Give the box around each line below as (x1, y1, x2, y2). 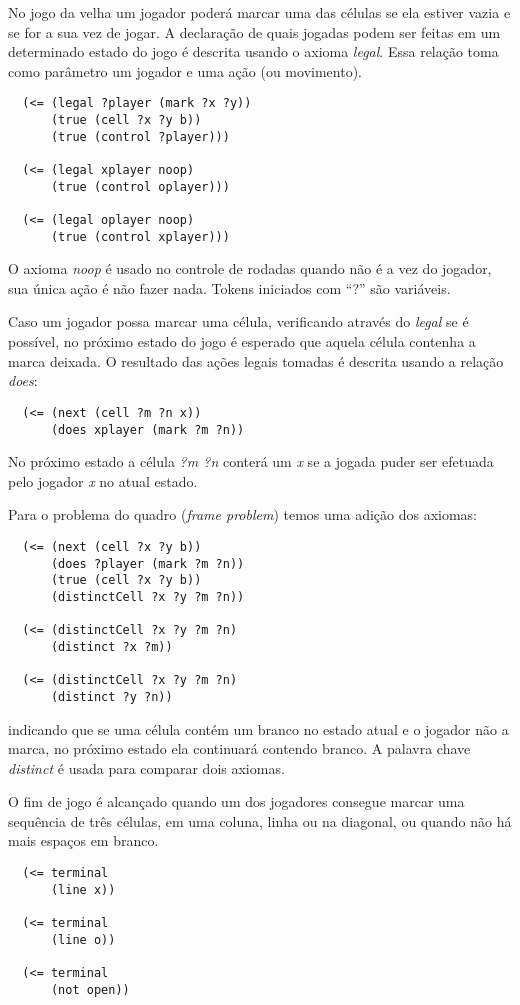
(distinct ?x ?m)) (50, 639, 173, 654)
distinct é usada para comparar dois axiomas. (8, 757, 285, 778)
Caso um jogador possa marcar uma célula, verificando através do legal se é (8, 311, 469, 332)
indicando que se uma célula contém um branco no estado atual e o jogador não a (8, 718, 509, 739)
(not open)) (50, 982, 130, 997)
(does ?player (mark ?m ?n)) (50, 556, 245, 571)
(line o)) (50, 932, 116, 947)
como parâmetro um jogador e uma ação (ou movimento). (8, 60, 362, 81)
